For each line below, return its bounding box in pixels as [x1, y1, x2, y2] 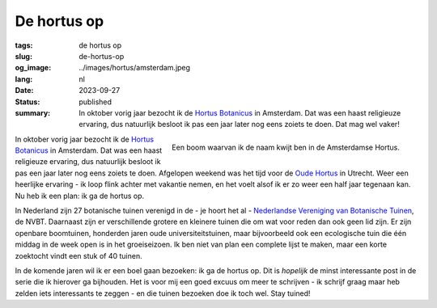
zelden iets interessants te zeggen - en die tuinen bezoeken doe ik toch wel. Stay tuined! [15, 288, 311, 298]
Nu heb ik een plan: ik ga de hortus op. [15, 191, 145, 200]
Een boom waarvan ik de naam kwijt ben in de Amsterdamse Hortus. [171, 142, 400, 153]
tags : [15, 40, 33, 50]
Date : [15, 86, 34, 95]
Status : [15, 97, 40, 107]
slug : [15, 51, 32, 61]
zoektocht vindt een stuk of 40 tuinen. [15, 251, 142, 260]
